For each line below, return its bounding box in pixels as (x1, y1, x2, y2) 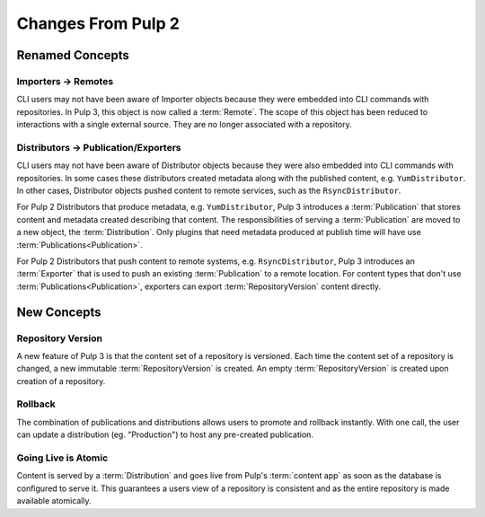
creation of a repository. (16, 375, 106, 386)
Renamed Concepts (16, 48, 130, 63)
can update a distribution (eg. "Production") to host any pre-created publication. (16, 429, 314, 440)
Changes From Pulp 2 (16, 13, 180, 33)
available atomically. (16, 495, 92, 506)
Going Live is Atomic (16, 451, 109, 464)
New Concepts (16, 304, 101, 320)
